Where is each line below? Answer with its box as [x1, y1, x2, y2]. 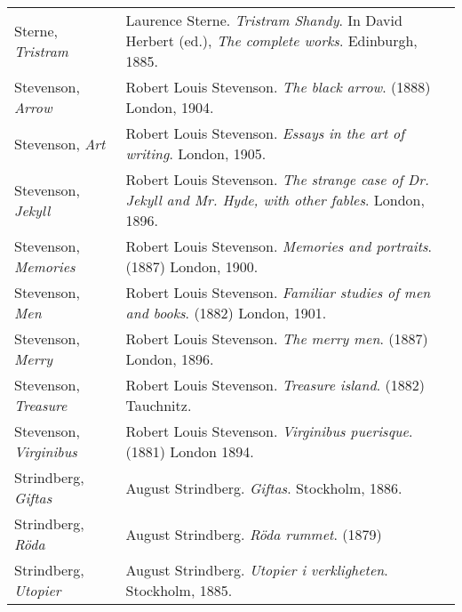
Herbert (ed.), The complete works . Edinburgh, [125, 30, 418, 51]
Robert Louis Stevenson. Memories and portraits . [125, 236, 433, 256]
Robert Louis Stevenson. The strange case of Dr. [125, 169, 429, 189]
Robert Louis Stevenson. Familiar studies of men [125, 282, 431, 302]
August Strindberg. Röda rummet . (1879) [125, 523, 382, 544]
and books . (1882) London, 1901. [125, 302, 327, 323]
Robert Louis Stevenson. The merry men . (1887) [125, 328, 428, 349]
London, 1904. [125, 97, 214, 117]
